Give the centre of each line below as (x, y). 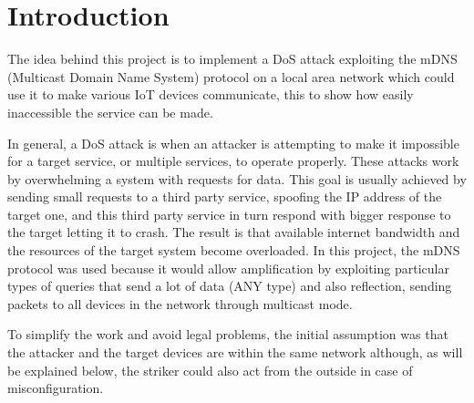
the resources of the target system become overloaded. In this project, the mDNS (234, 250)
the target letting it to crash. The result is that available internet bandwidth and (234, 232)
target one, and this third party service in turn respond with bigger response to (229, 214)
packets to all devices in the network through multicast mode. (180, 303)
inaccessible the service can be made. (110, 112)
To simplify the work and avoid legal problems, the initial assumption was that (228, 334)
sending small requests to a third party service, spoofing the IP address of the (225, 196)
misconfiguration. (56, 388)
